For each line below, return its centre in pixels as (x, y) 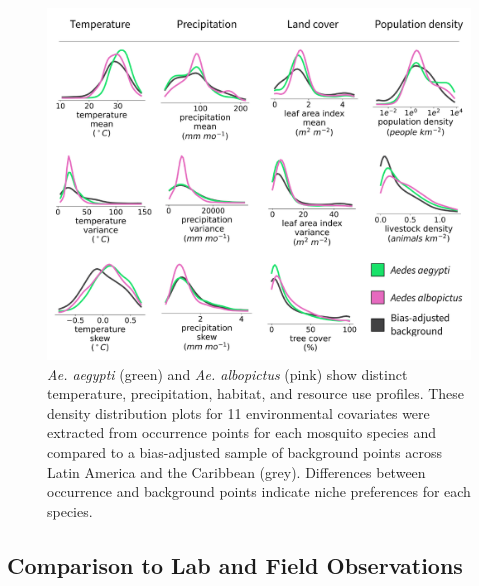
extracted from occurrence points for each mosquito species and (241, 432)
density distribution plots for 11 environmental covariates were (238, 412)
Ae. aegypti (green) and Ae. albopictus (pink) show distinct (227, 373)
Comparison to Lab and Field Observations (235, 564)
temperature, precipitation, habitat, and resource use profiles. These (256, 393)
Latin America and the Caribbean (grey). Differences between (236, 471)
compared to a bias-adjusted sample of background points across (244, 451)
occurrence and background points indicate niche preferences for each (259, 491)
